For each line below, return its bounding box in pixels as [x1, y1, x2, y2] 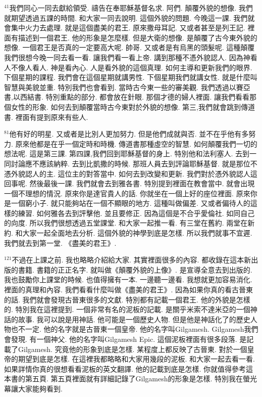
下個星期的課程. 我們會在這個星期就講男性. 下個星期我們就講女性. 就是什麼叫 [4, 72, 257, 82]
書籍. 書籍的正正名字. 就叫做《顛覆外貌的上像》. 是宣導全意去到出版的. [18, 264, 252, 275]
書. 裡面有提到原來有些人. [4, 111, 88, 122]
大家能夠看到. [18, 383, 63, 393]
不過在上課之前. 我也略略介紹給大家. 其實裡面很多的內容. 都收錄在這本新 [12, 254, 251, 265]
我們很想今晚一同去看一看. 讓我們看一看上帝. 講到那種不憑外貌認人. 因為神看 [4, 52, 257, 62]
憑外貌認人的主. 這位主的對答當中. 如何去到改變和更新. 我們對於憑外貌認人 [4, 168, 250, 179]
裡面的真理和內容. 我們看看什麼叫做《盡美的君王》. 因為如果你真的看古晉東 [4, 284, 253, 295]
